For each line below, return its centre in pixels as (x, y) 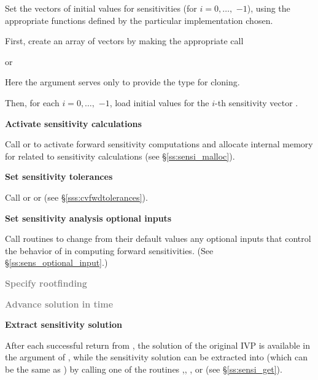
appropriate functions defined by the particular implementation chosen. (139, 20)
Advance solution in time (59, 304)
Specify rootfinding (46, 283)
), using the (269, 8)
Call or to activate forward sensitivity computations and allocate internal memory (159, 144)
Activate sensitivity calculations (73, 123)
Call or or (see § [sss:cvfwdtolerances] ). (76, 197)
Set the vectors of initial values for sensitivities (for (101, 8)
